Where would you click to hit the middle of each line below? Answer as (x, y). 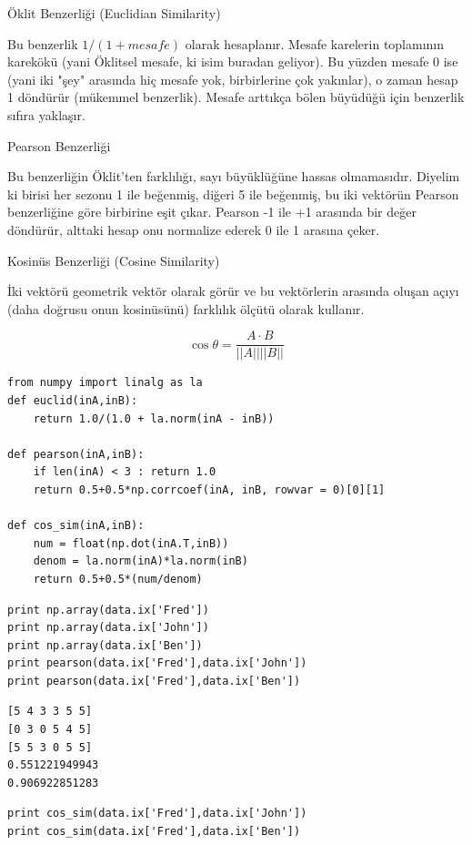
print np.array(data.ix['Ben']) (105, 645)
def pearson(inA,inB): (76, 454)
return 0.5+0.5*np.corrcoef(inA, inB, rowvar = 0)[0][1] (209, 489)
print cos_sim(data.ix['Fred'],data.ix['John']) (157, 814)
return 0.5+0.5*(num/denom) (118, 579)
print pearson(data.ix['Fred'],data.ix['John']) (157, 663)
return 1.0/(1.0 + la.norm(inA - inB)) (154, 418)
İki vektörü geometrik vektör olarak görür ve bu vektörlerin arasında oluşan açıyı (233, 291)
